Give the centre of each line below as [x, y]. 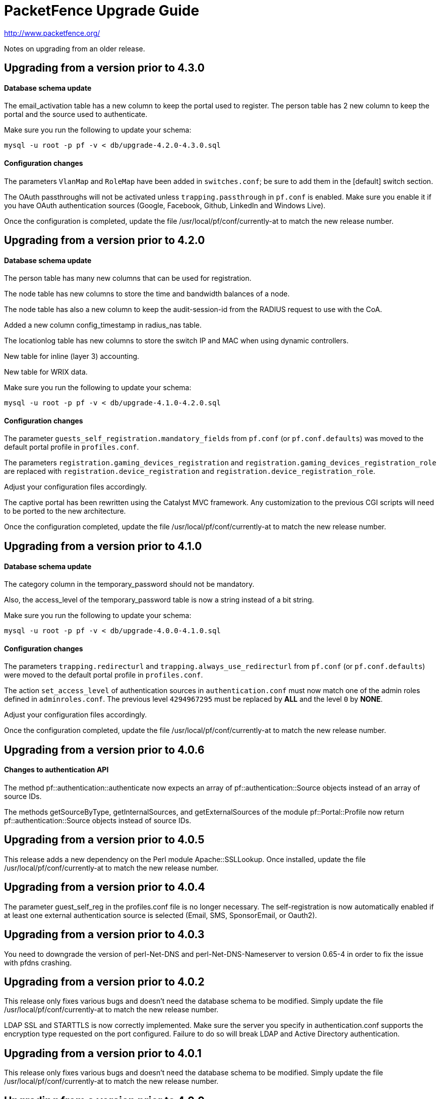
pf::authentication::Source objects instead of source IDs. [98, 820]
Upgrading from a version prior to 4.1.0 [103, 546]
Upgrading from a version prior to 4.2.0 [105, 240]
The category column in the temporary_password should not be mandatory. [129, 584]
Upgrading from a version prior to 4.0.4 [105, 887]
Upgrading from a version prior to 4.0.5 [104, 840]
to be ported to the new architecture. [65, 511]
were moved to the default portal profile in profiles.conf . [104, 675]
